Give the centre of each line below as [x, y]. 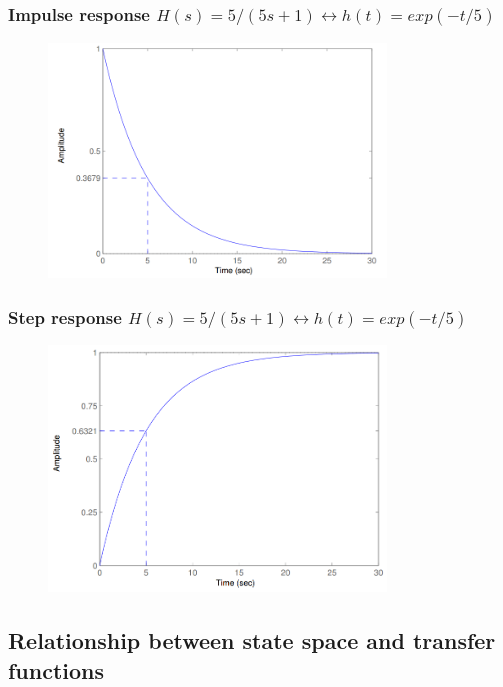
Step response [65, 316]
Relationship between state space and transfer [252, 640]
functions [56, 669]
